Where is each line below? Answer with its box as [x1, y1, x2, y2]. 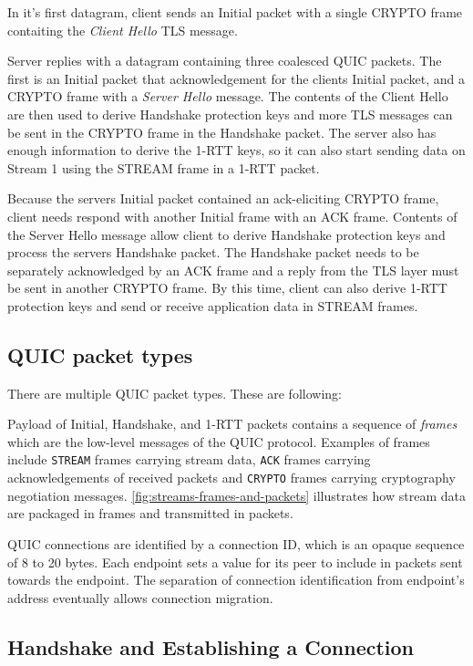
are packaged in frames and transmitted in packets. [7, 504, 293, 523]
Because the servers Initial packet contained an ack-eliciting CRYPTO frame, [7, 189, 439, 208]
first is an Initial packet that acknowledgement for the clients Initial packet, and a [7, 68, 465, 88]
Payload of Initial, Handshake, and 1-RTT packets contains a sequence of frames [7, 414, 458, 433]
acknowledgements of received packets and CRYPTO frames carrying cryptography [7, 468, 456, 487]
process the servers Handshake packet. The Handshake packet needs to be [7, 243, 419, 262]
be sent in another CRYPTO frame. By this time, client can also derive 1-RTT [7, 278, 447, 297]
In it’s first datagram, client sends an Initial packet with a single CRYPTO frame [7, 3, 463, 21]
